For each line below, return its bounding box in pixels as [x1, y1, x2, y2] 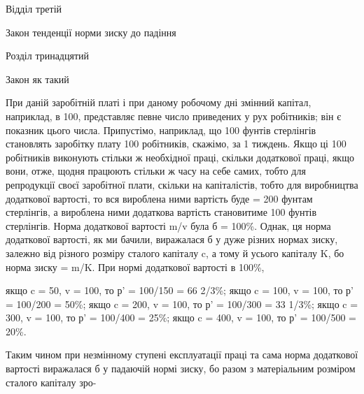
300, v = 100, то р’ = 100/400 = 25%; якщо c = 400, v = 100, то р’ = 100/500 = [6, 310, 356, 325]
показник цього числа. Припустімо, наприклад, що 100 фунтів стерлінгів [6, 122, 316, 137]
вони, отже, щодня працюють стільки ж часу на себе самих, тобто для [6, 163, 306, 178]
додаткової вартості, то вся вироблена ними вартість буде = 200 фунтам [6, 191, 313, 205]
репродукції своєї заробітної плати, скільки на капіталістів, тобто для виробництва [6, 177, 358, 191]
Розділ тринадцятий [6, 48, 90, 63]
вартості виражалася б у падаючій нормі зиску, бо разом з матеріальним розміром [6, 361, 356, 376]
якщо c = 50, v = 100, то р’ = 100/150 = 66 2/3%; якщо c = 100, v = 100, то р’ [6, 283, 353, 298]
